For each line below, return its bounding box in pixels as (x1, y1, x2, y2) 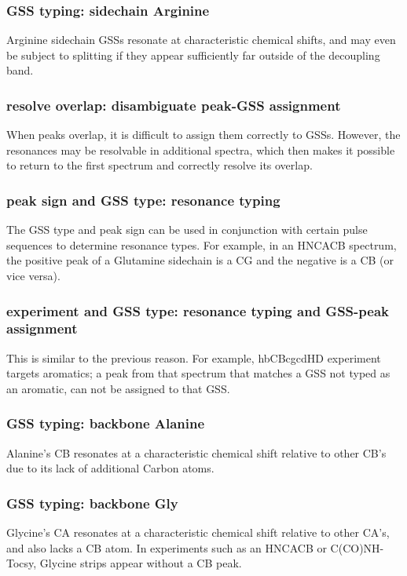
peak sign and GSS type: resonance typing (6, 190, 280, 210)
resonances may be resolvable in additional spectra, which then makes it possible (6, 141, 395, 158)
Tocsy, (6, 555, 37, 571)
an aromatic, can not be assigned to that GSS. (6, 380, 230, 396)
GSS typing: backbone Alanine (6, 414, 205, 433)
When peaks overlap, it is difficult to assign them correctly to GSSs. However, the (6, 126, 401, 143)
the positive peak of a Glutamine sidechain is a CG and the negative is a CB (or (6, 252, 394, 268)
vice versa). (6, 268, 60, 283)
